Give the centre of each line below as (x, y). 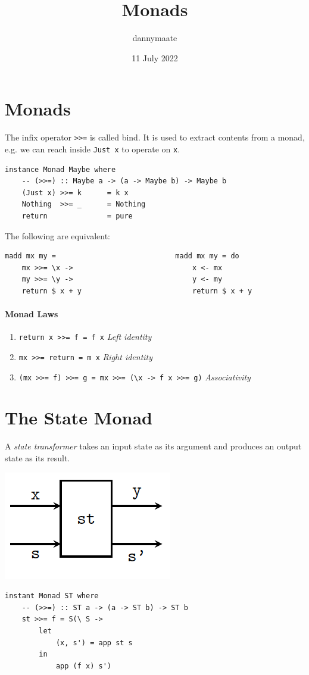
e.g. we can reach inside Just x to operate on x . (93, 149)
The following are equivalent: (57, 235)
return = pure (77, 216)
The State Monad (79, 418)
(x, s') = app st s (94, 643)
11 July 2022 (155, 57)
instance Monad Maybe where (60, 169)
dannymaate (155, 38)
